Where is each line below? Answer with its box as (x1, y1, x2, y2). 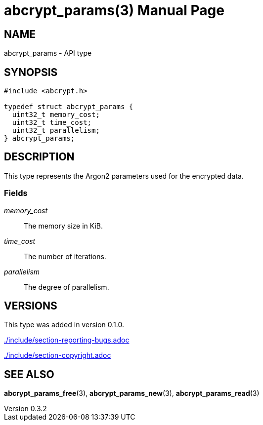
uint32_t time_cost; (12, 118, 92, 127)
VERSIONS (4, 300, 57, 312)
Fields (4, 188, 28, 198)
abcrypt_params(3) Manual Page (4, 2, 224, 19)
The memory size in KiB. (24, 221, 103, 230)
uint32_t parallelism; (12, 126, 100, 135)
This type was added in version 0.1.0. (4, 320, 124, 329)
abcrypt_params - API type (4, 49, 92, 58)
